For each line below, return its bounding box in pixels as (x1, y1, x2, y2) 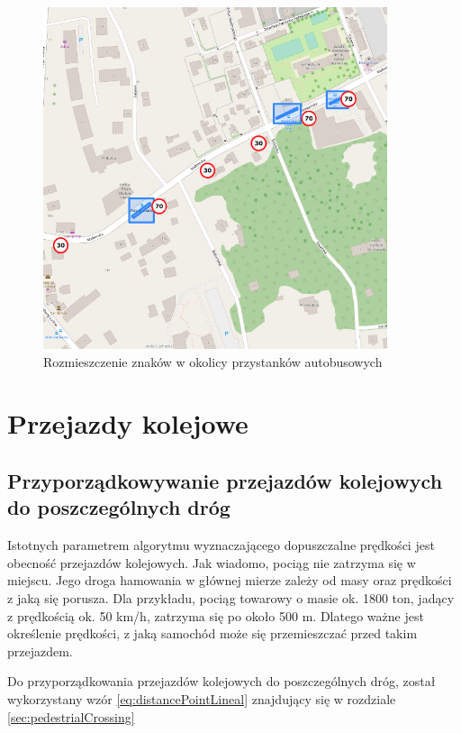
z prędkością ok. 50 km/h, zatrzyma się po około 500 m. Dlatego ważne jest (7, 606, 424, 625)
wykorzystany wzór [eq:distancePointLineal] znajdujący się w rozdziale (7, 689, 396, 708)
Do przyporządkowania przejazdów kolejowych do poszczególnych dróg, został (7, 672, 436, 691)
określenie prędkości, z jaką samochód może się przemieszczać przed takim (7, 624, 418, 643)
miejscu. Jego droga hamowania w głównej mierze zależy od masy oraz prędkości (7, 571, 452, 590)
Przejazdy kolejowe (7, 405, 249, 442)
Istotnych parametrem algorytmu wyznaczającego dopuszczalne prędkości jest (7, 536, 435, 554)
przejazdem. (7, 641, 73, 660)
